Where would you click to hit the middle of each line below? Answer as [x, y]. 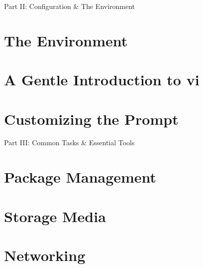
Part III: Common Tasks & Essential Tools [69, 142]
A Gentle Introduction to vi [102, 80]
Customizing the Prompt [91, 119]
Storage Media [55, 216]
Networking [45, 255]
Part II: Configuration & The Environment [70, 6]
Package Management [80, 177]
